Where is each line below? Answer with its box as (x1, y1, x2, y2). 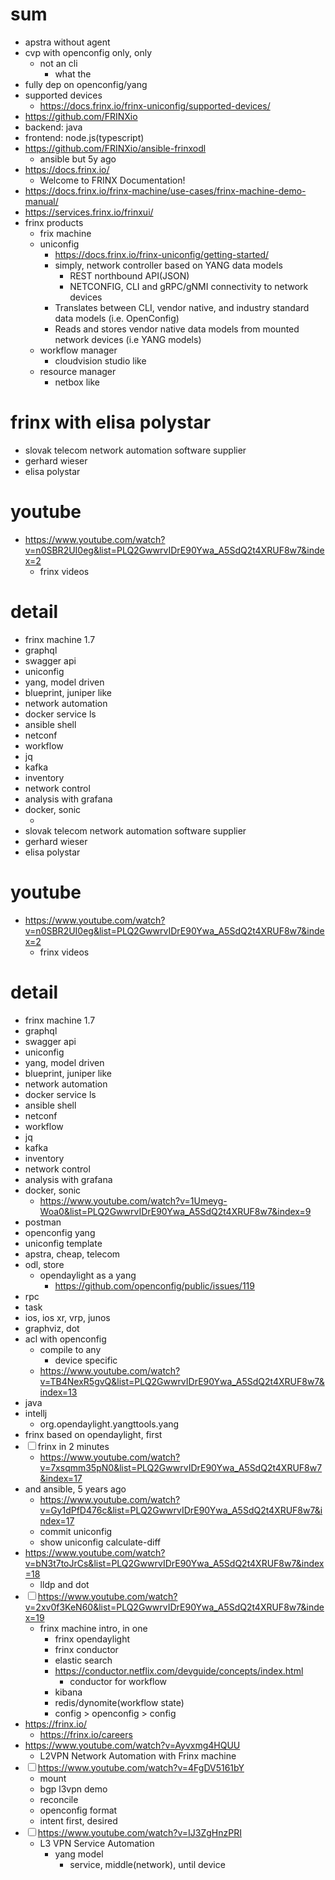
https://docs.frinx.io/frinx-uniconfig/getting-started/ (54, 248, 270, 260)
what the (54, 68, 92, 80)
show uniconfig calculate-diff (39, 1536, 162, 1548)
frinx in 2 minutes (37, 1440, 110, 1452)
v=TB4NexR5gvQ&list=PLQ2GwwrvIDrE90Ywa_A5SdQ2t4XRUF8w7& (39, 1375, 325, 1387)
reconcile (39, 1793, 79, 1805)
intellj (24, 1407, 48, 1419)
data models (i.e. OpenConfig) (54, 312, 180, 324)
